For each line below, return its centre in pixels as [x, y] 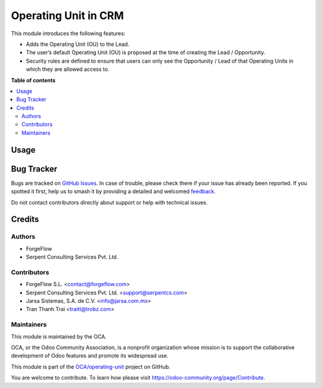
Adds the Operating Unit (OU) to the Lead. [78, 44]
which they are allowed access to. [68, 69]
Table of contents [33, 80]
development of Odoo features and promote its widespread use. [90, 356]
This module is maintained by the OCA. [59, 336]
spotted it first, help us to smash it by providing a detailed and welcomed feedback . [113, 191]
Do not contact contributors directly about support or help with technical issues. [109, 202]
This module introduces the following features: [68, 33]
